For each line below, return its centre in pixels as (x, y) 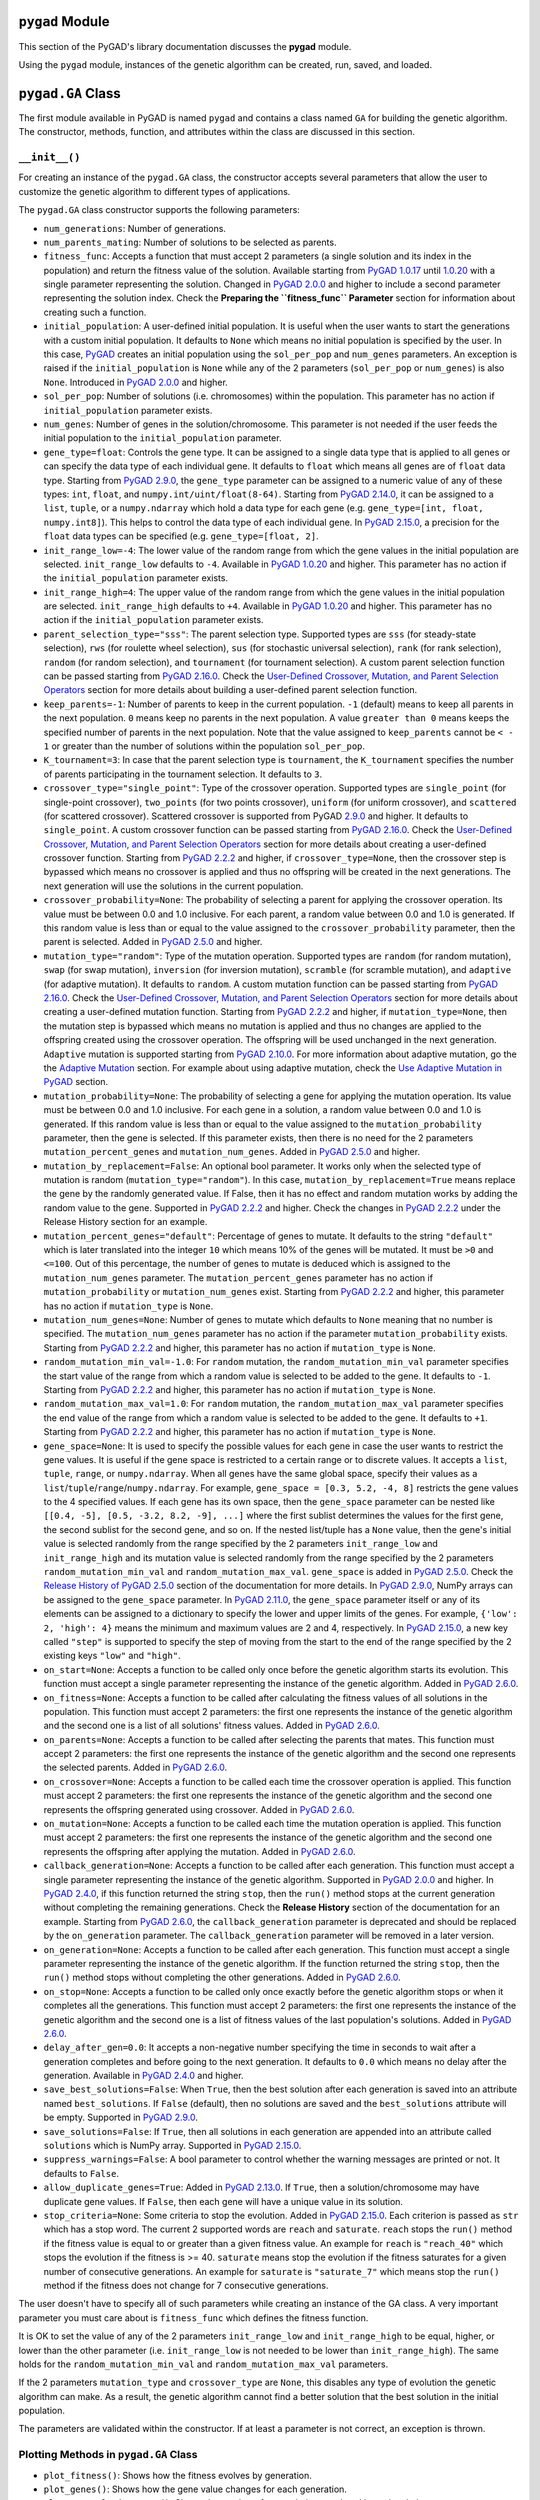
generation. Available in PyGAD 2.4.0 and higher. (143, 2076)
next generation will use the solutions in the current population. (173, 886)
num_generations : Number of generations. (135, 228)
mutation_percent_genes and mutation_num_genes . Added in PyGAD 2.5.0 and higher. (231, 1152)
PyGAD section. (76, 1082)
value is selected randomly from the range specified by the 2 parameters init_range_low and (241, 1544)
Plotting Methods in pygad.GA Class (108, 2455)
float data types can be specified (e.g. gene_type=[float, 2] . (181, 536)
